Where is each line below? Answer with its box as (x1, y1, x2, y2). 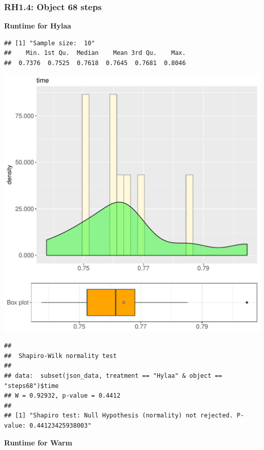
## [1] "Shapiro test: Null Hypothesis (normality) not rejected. (4, 412, 234, 419)
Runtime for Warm (4, 437, 73, 447)
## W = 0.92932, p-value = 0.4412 (4, 392, 121, 400)
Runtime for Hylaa (4, 20, 72, 31)
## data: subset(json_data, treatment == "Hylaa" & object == (4, 372, 222, 379)
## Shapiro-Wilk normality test (4, 352, 117, 359)
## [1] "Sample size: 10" (4, 39, 95, 47)
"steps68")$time (4, 382, 59, 389)
